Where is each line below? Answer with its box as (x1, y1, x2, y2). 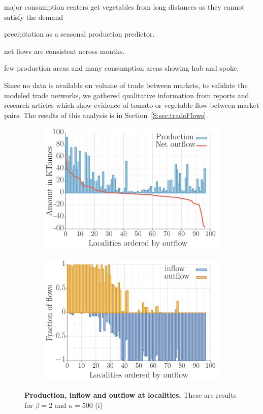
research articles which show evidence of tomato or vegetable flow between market (4, 100, 259, 110)
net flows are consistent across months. (4, 45, 125, 56)
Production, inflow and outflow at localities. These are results (24, 390, 237, 400)
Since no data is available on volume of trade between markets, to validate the (4, 79, 248, 90)
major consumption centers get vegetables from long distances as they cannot (4, 2, 245, 12)
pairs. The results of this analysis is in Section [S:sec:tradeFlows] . (4, 109, 208, 120)
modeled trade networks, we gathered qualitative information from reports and (4, 90, 249, 100)
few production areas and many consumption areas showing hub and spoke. (4, 63, 239, 73)
